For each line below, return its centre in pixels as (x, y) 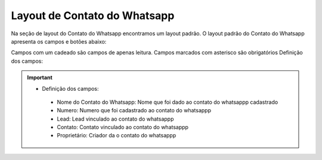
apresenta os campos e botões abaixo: (59, 41)
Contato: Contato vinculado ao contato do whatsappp (123, 127)
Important (40, 78)
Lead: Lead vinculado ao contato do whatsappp (115, 119)
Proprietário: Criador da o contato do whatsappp (117, 136)
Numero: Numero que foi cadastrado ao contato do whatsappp (134, 110)
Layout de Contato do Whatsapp (93, 16)
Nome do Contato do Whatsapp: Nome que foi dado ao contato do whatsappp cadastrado (168, 102)
